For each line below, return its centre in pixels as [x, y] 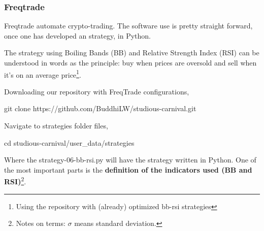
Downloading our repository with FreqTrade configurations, [97, 91]
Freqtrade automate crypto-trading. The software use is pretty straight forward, [128, 26]
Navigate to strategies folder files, [56, 126]
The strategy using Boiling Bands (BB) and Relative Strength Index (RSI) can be [132, 53]
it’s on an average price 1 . [43, 74]
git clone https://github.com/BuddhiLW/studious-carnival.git [100, 108]
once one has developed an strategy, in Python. [77, 35]
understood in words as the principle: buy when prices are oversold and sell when [130, 62]
